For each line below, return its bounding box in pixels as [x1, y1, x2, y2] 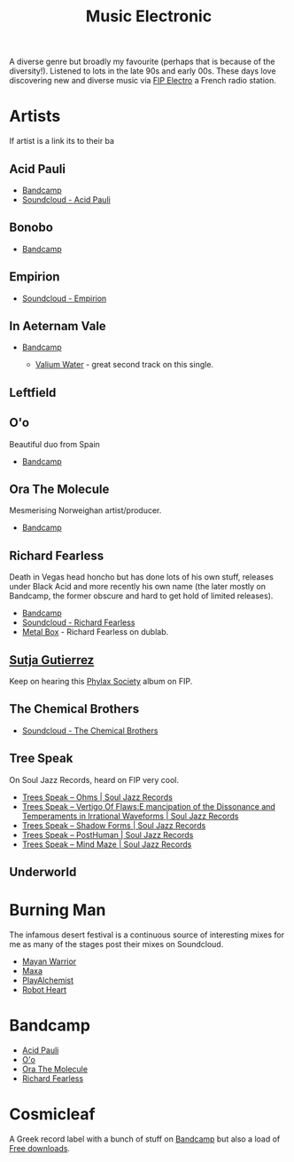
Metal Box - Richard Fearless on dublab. [21, 627, 169, 637]
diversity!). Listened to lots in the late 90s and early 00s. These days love [9, 66, 276, 76]
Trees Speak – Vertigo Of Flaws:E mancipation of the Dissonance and [21, 801, 276, 811]
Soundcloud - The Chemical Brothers [21, 725, 159, 736]
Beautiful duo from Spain [9, 439, 100, 449]
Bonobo [9, 220, 53, 235]
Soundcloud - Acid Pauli [21, 194, 111, 205]
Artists [9, 107, 61, 126]
